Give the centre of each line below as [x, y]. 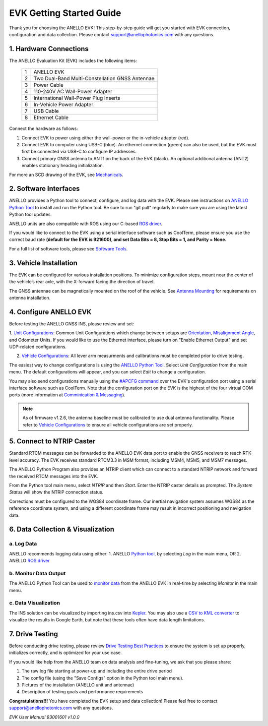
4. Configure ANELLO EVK [50, 312]
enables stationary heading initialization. [63, 166]
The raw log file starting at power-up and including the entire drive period [97, 671]
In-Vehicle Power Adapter [64, 105]
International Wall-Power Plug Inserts [77, 98]
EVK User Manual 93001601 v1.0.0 [44, 717]
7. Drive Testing [33, 634]
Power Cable [49, 85]
